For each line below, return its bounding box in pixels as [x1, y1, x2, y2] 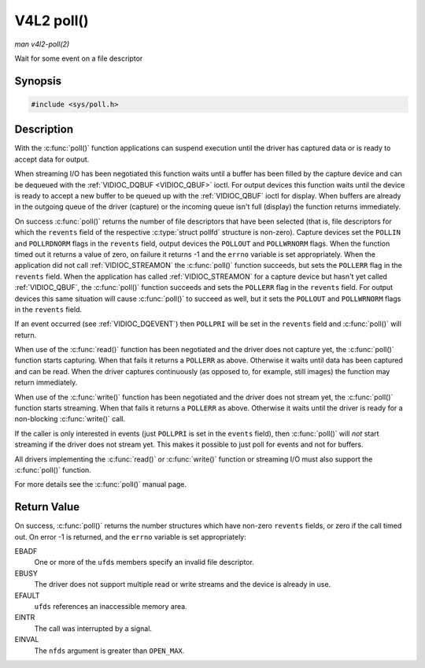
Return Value [14, 500, 80, 514]
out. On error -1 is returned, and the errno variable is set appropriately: [14, 532, 247, 541]
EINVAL [14, 635, 39, 644]
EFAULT [14, 591, 40, 600]
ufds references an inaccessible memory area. [34, 602, 188, 611]
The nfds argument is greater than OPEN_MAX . [34, 646, 185, 655]
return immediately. [14, 378, 78, 388]
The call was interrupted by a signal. [34, 623, 153, 633]
